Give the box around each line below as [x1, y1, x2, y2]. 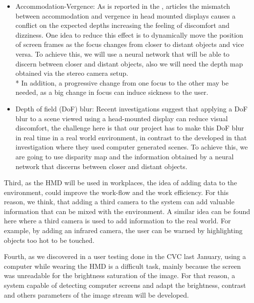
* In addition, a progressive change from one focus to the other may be [15, 77, 229, 87]
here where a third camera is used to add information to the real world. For [4, 216, 231, 226]
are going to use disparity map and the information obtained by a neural [15, 151, 234, 161]
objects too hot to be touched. [4, 235, 94, 245]
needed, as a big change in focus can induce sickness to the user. [15, 87, 208, 97]
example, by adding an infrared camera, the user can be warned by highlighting [4, 225, 243, 236]
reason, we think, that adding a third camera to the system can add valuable [4, 196, 234, 207]
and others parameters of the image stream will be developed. [4, 289, 189, 300]
